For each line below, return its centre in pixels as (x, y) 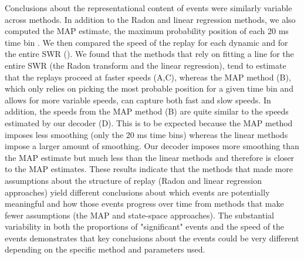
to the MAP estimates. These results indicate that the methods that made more (149, 169)
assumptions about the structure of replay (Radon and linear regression (134, 180)
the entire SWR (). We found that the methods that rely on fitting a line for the (149, 54)
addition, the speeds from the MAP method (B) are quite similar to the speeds (147, 111)
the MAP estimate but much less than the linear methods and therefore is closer (150, 157)
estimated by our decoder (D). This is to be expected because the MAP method (149, 122)
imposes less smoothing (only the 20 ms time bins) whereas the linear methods (146, 134)
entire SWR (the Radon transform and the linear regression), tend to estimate (146, 65)
